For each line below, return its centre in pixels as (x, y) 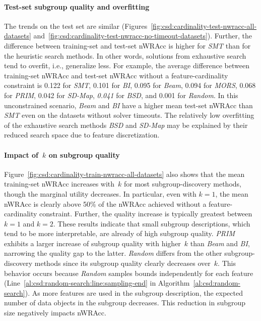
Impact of (21, 154)
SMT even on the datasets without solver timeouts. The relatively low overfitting (129, 115)
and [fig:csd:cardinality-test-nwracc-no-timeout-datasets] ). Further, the (143, 36)
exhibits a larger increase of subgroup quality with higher (92, 243)
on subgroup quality (84, 154)
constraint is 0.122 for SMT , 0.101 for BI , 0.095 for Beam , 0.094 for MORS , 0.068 (130, 85)
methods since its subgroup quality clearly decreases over (122, 263)
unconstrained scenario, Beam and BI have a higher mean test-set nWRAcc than (128, 105)
